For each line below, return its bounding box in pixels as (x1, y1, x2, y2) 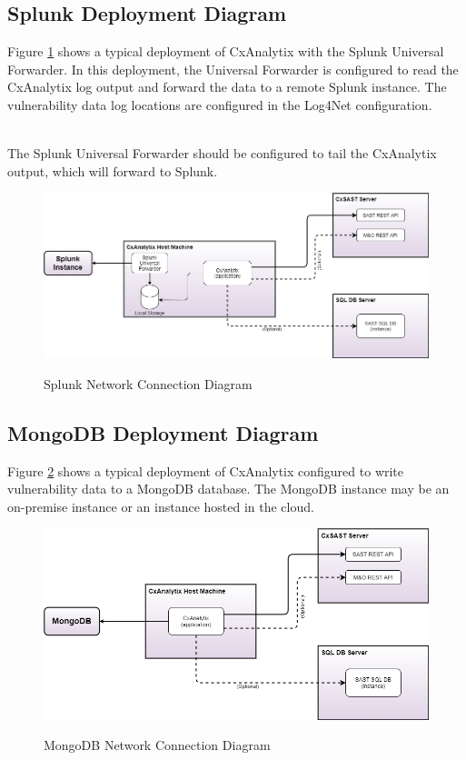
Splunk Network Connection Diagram (44, 374, 253, 393)
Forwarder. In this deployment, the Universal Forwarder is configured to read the (7, 59, 459, 78)
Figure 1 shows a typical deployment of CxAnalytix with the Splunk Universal (7, 42, 444, 61)
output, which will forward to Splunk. (7, 161, 218, 180)
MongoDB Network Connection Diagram (44, 735, 271, 755)
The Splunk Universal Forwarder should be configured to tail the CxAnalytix (7, 144, 437, 163)
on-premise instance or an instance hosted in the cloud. (7, 496, 314, 515)
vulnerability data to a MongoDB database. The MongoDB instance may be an (7, 479, 450, 498)
